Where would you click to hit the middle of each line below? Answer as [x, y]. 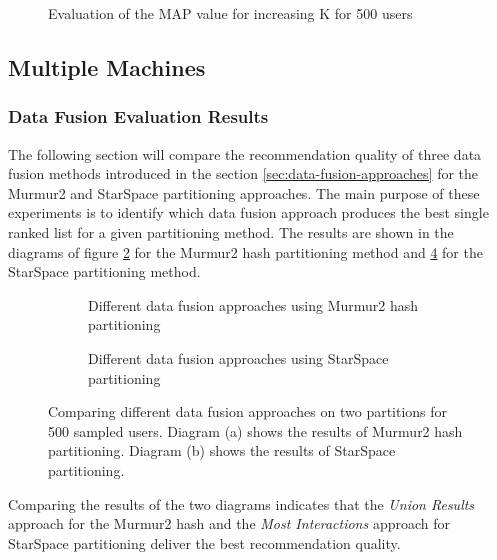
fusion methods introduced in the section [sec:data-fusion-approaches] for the [243, 173]
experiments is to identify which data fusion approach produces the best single [248, 212]
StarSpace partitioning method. [104, 271]
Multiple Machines [107, 66]
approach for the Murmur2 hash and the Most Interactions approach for [229, 523]
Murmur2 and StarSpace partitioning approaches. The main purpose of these [244, 192]
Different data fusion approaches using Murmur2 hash [253, 304]
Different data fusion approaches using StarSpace [238, 357]
